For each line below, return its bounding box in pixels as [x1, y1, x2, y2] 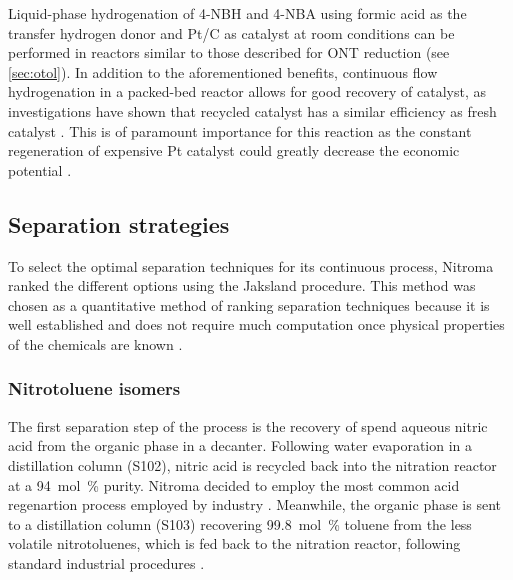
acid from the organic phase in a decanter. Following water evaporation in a [8, 435, 473, 456]
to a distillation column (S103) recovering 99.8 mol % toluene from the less [8, 513, 472, 534]
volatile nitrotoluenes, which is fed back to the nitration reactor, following [8, 533, 461, 554]
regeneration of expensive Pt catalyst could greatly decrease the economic [8, 140, 460, 161]
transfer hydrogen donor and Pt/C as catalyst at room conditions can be [8, 22, 455, 43]
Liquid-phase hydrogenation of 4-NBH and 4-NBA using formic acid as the [8, 3, 467, 23]
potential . [8, 159, 72, 180]
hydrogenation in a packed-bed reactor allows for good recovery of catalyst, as [8, 81, 487, 102]
